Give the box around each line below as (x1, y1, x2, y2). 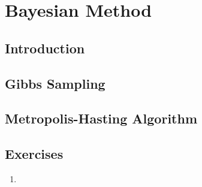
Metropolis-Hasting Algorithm (5, 109, 198, 128)
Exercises (5, 144, 64, 163)
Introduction (5, 38, 85, 57)
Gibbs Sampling (5, 74, 105, 92)
